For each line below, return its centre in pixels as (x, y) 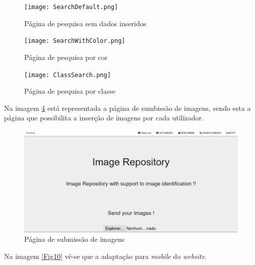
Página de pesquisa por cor (66, 57)
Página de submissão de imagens (75, 239)
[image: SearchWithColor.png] (75, 41)
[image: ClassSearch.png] (68, 75)
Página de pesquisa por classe (70, 91)
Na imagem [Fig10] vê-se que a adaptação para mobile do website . (106, 256)
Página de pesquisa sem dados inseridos (85, 23)
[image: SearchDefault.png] (71, 7)
